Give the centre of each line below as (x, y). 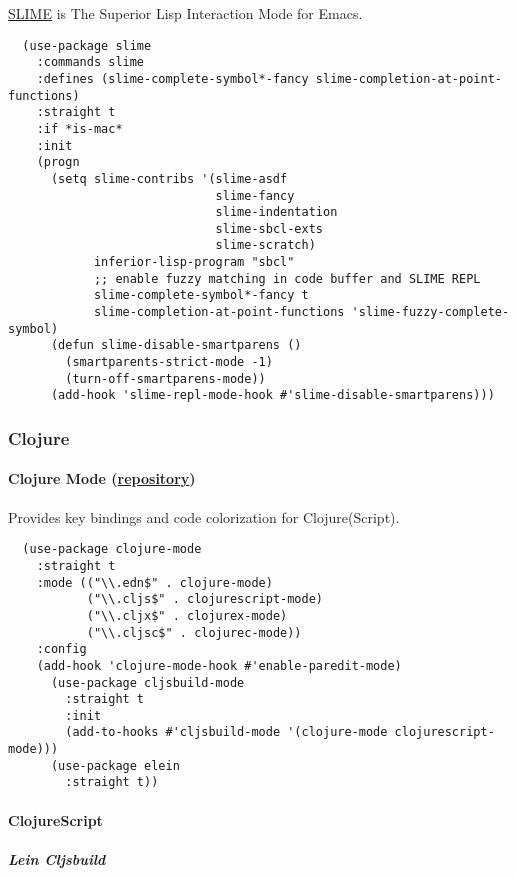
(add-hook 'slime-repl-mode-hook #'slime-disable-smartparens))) (272, 395)
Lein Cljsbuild (57, 858)
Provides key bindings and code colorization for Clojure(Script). (204, 516)
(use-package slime (87, 45)
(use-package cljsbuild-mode (147, 682)
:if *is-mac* (79, 128)
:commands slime (90, 62)
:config (61, 649)
